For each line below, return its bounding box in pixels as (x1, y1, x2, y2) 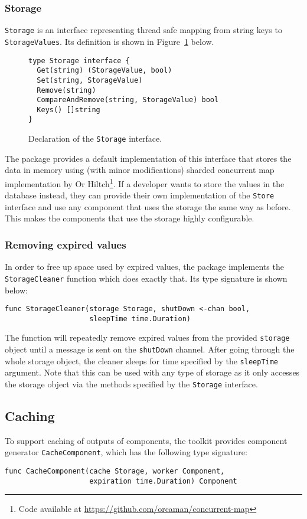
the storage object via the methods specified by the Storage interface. (5, 378, 258, 390)
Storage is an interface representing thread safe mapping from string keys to (5, 24, 282, 36)
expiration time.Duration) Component (89, 476, 237, 485)
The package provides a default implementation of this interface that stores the (5, 152, 292, 164)
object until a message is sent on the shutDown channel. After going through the (5, 343, 295, 355)
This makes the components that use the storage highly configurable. (5, 212, 254, 224)
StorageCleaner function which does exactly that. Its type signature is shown (5, 272, 288, 284)
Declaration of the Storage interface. (28, 132, 162, 145)
